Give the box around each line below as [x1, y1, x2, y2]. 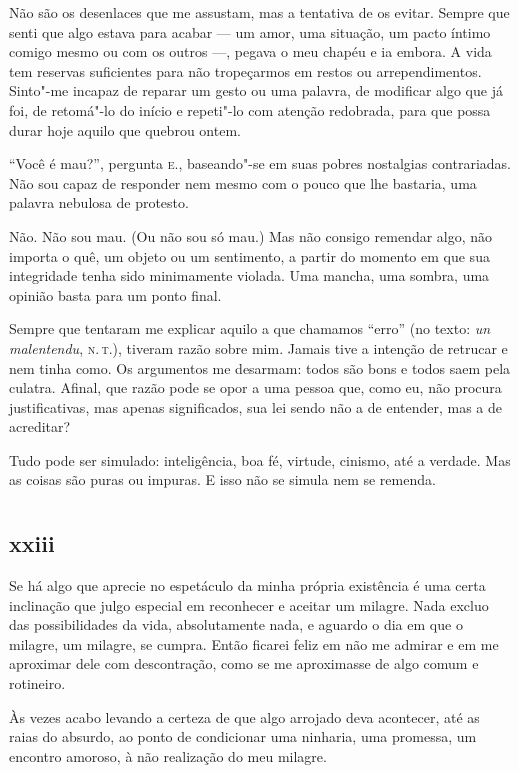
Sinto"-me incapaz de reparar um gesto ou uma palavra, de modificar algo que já [9, 80, 503, 101]
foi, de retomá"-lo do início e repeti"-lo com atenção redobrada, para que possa [9, 99, 491, 120]
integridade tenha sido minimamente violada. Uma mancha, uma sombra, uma [9, 265, 490, 286]
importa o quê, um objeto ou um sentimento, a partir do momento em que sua [9, 245, 490, 266]
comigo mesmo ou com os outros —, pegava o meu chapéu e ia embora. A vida [9, 41, 492, 62]
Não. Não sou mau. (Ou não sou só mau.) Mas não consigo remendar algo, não [9, 225, 493, 246]
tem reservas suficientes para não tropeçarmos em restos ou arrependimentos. [9, 60, 482, 81]
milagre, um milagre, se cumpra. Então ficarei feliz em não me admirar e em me [9, 633, 499, 654]
